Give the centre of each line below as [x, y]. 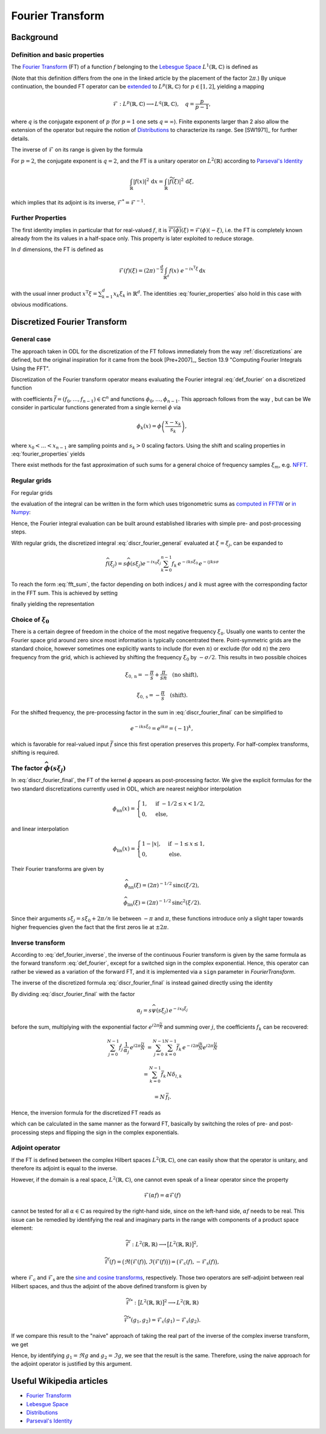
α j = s [144, 1011]
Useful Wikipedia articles [59, 1381]
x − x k [173, 423]
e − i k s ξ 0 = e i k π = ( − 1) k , [161, 728]
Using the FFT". [30, 368]
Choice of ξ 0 [30, 621]
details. [20, 139]
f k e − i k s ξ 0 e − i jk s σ [195, 564]
